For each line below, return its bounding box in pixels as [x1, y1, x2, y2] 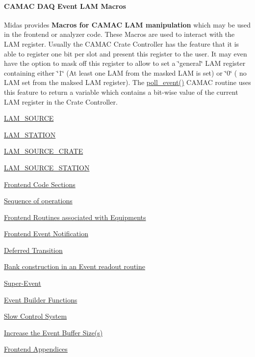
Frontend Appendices [4, 344, 68, 354]
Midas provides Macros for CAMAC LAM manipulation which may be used [4, 19, 251, 29]
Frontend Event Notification [4, 228, 88, 239]
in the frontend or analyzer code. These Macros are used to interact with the [4, 29, 235, 39]
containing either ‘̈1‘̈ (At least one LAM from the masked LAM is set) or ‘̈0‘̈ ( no [4, 67, 247, 78]
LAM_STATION [4, 129, 56, 139]
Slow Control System [4, 311, 67, 321]
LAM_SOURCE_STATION [4, 162, 90, 172]
